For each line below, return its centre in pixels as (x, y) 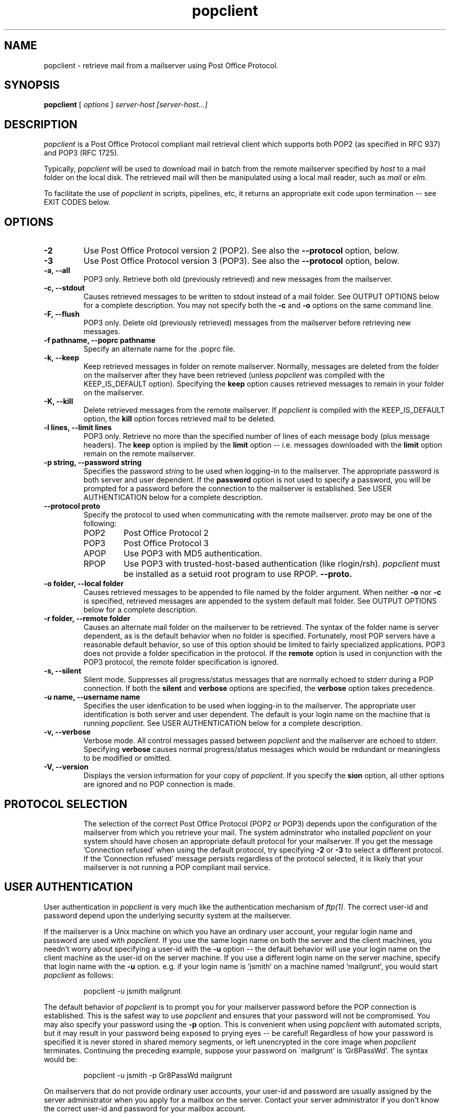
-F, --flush (62, 314)
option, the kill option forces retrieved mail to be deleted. (180, 419)
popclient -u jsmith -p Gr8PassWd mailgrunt (158, 1075)
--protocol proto (72, 506)
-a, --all (57, 271)
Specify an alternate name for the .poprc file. (159, 349)
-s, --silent (63, 671)
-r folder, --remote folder (87, 619)
